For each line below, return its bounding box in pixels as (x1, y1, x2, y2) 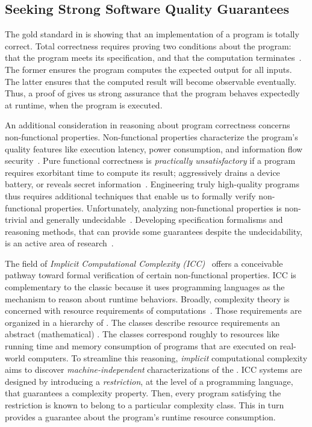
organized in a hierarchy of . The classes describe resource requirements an (5, 316, 280, 328)
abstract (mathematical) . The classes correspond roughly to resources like (5, 328, 279, 340)
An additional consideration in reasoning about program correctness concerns (5, 119, 290, 131)
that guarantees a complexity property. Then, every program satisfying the (5, 387, 281, 399)
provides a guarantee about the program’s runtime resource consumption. (5, 410, 276, 423)
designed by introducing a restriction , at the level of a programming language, (5, 375, 293, 387)
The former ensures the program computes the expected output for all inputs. (5, 63, 292, 75)
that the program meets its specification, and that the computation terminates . (5, 51, 302, 64)
